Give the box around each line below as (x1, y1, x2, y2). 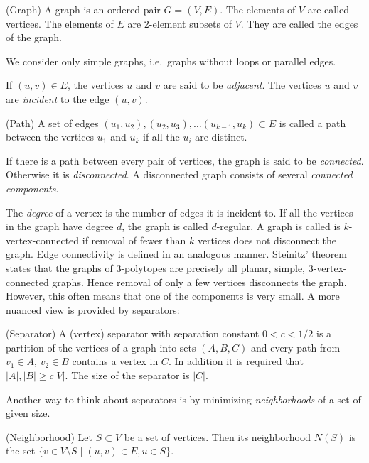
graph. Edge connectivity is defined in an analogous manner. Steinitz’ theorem (6, 246, 348, 261)
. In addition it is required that (168, 354, 304, 369)
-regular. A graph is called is (216, 219, 341, 234)
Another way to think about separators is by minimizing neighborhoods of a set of (6, 391, 361, 406)
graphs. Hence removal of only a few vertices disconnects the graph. (52, 274, 347, 289)
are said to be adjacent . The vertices (163, 77, 321, 92)
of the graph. (6, 30, 63, 45)
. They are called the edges (240, 16, 358, 31)
